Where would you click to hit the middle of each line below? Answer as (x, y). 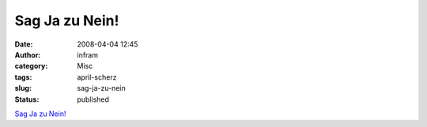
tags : (23, 77)
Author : (28, 54)
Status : (27, 99)
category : (31, 66)
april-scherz (97, 77)
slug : (23, 88)
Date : (24, 44)
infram (88, 54)
